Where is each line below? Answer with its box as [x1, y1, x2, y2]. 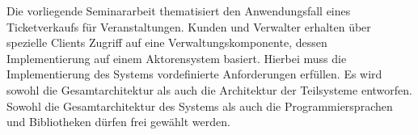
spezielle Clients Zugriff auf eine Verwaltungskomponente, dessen [6, 34, 327, 51]
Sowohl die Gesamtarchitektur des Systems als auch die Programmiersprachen [6, 97, 393, 114]
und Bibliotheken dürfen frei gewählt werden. [6, 113, 230, 130]
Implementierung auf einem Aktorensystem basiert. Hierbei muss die [6, 49, 347, 66]
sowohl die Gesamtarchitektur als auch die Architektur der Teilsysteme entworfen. [6, 81, 412, 98]
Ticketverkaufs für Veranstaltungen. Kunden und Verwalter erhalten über [6, 18, 371, 35]
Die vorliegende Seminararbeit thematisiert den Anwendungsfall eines [6, 2, 351, 19]
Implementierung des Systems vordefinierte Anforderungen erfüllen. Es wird [6, 65, 382, 82]
